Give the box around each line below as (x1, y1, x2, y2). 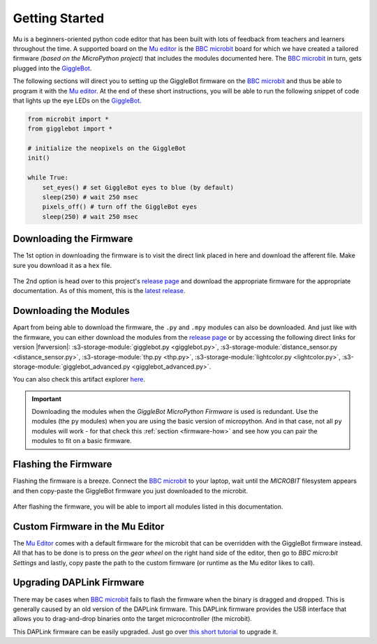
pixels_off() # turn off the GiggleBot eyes (42, 203, 198, 211)
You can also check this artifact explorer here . (13, 375, 146, 384)
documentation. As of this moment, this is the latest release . (13, 287, 186, 295)
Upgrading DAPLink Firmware (13, 576, 145, 589)
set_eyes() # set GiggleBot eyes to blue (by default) (42, 184, 234, 191)
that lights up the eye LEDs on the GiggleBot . (13, 96, 142, 105)
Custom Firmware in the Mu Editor (13, 521, 165, 532)
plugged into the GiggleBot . (13, 63, 92, 73)
